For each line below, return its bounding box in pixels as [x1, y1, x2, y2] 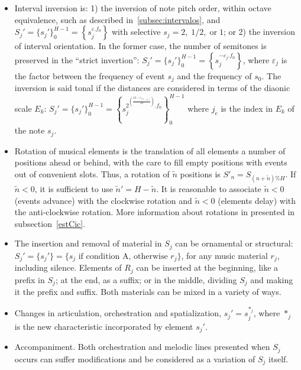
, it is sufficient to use [34, 182, 113, 194]
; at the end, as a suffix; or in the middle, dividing [55, 273, 237, 285]
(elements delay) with [218, 194, 296, 206]
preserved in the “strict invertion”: [14, 53, 140, 66]
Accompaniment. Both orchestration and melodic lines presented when [14, 340, 270, 353]
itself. [268, 352, 289, 365]
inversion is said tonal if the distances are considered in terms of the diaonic [14, 82, 290, 94]
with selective [112, 25, 161, 38]
